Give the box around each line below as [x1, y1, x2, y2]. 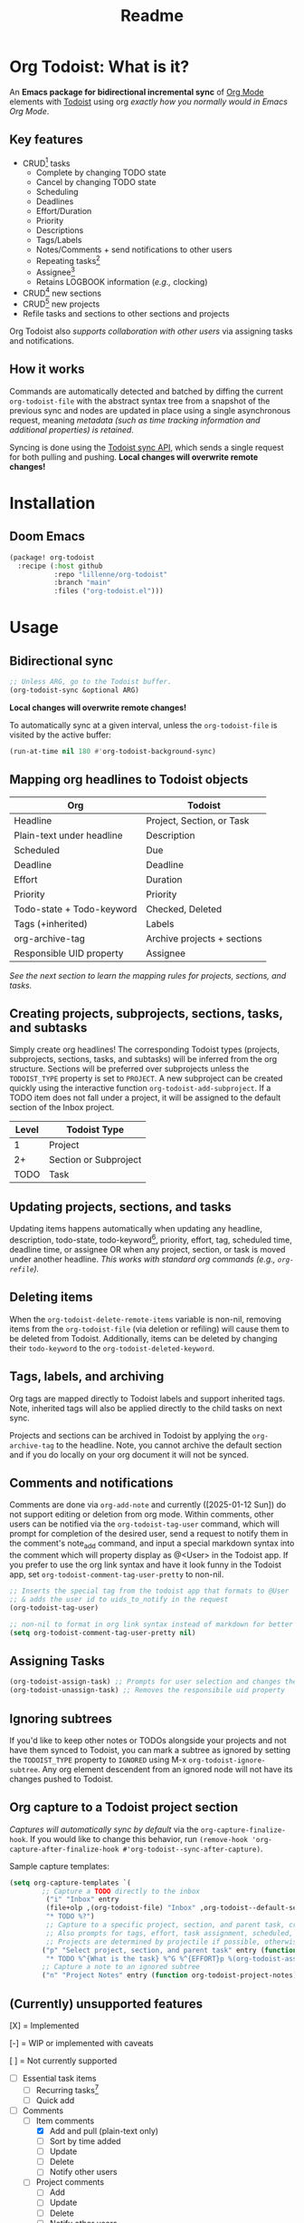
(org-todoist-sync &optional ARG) [9, 686, 140, 695]
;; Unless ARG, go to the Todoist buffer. [9, 678, 172, 687]
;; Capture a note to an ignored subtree [42, 1963, 201, 1972]
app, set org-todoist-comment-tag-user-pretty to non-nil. [9, 1569, 224, 1580]
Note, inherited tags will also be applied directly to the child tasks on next [9, 1402, 283, 1413]
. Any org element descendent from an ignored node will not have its [37, 1763, 293, 1774]
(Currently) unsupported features [9, 1996, 204, 2012]
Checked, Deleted [146, 902, 223, 915]
